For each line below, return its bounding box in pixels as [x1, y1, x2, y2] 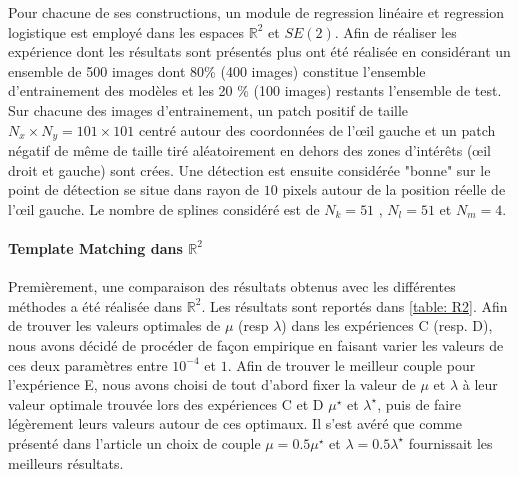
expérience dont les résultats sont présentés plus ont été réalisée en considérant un [8, 41, 511, 62]
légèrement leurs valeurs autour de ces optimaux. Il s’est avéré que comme [8, 413, 462, 434]
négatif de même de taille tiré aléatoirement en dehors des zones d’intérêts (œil [8, 140, 492, 161]
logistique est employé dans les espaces [8, 21, 245, 42]
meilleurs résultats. [8, 452, 124, 473]
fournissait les [408, 432, 493, 453]
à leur [462, 374, 498, 395]
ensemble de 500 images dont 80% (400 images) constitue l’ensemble [8, 60, 426, 81]
